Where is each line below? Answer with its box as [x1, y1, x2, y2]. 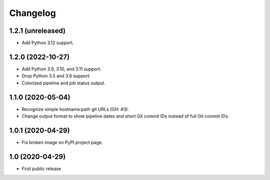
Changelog [9, 7, 56, 18]
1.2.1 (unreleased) [9, 26, 66, 35]
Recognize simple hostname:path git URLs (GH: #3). [21, 106, 129, 112]
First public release [21, 165, 61, 171]
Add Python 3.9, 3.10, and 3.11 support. [21, 65, 101, 72]
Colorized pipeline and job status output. [21, 80, 105, 86]
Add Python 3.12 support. [21, 40, 74, 46]
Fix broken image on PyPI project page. [21, 139, 103, 145]
